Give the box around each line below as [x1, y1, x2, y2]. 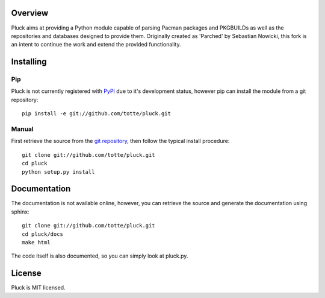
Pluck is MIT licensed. [11, 284, 66, 291]
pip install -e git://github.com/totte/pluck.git [22, 110, 172, 117]
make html [22, 239, 51, 246]
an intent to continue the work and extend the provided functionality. [11, 41, 181, 48]
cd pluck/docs [22, 230, 63, 238]
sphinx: [11, 208, 29, 215]
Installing [11, 57, 48, 67]
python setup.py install [22, 168, 95, 175]
